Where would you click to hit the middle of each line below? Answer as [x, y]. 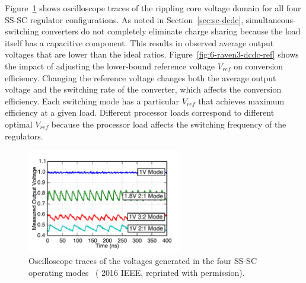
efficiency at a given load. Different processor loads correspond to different [140, 112]
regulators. [24, 136]
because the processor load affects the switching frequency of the [169, 124]
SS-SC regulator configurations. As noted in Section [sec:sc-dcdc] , [124, 19]
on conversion [259, 66]
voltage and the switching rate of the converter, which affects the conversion [143, 89]
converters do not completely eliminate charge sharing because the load [171, 31]
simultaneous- [271, 19]
